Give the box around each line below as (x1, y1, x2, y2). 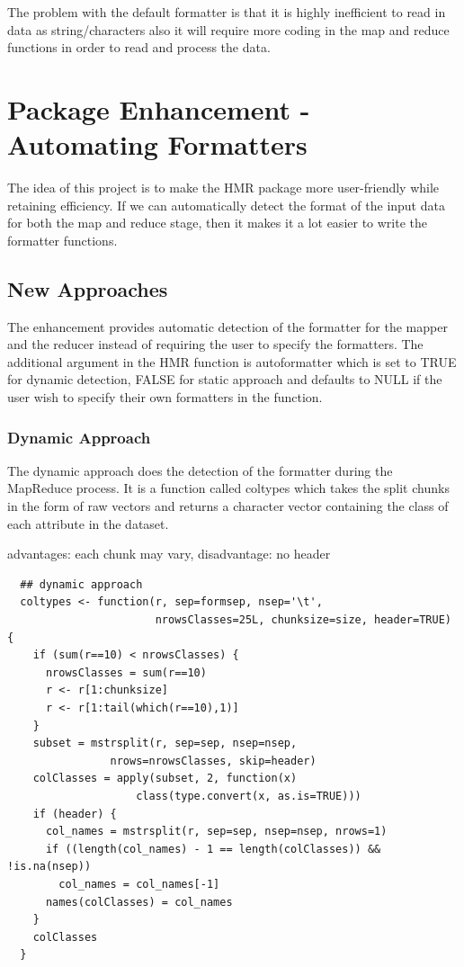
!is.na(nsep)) (7, 860, 92, 873)
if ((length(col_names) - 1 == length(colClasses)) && (45, 842, 381, 855)
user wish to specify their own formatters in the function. (7, 388, 323, 407)
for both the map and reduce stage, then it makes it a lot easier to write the (7, 213, 428, 232)
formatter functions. (7, 230, 118, 249)
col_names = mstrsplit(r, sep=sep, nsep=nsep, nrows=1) (45, 825, 388, 838)
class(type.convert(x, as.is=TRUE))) (136, 789, 361, 802)
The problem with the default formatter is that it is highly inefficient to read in (7, 3, 446, 21)
